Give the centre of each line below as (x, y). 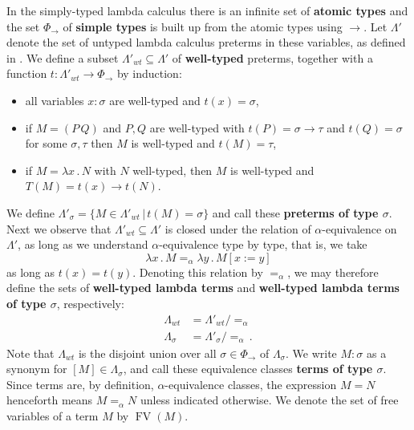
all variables (55, 100)
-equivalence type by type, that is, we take (263, 244)
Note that (30, 353)
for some (46, 143)
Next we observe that (59, 228)
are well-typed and (155, 100)
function (27, 73)
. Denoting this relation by (198, 272)
